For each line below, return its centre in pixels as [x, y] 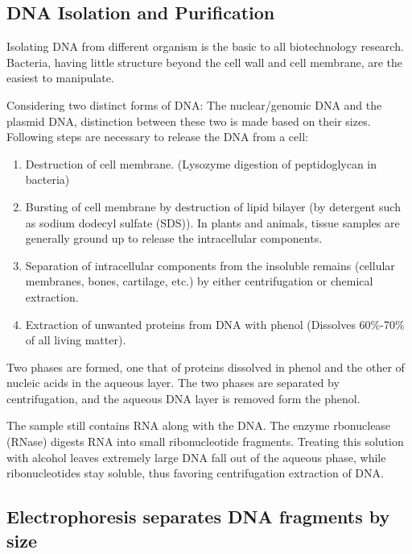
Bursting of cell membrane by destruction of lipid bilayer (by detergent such [213, 206]
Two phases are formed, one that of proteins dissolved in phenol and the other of [206, 367]
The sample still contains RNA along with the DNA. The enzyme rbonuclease [199, 425]
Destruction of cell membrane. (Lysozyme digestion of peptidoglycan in [201, 163]
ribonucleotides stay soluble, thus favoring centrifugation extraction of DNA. [195, 473]
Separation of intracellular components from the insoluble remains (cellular [210, 265]
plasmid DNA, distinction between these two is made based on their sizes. [189, 121]
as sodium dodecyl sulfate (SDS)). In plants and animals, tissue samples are [212, 222]
